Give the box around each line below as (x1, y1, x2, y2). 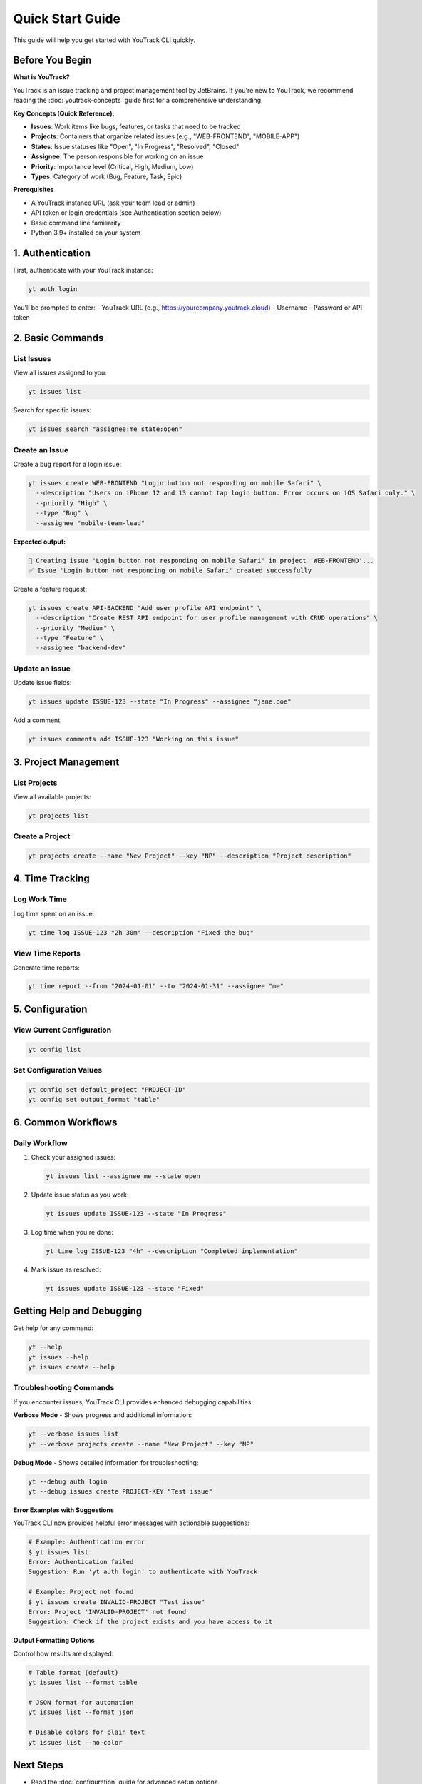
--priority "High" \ (36, 499, 108, 507)
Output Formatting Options (13, 1636, 96, 1645)
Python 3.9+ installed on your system (31, 228, 141, 237)
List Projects (13, 778, 58, 788)
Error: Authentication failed (28, 1558, 134, 1566)
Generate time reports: (13, 963, 80, 972)
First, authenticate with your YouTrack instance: (13, 265, 153, 274)
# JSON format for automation (28, 1698, 134, 1706)
